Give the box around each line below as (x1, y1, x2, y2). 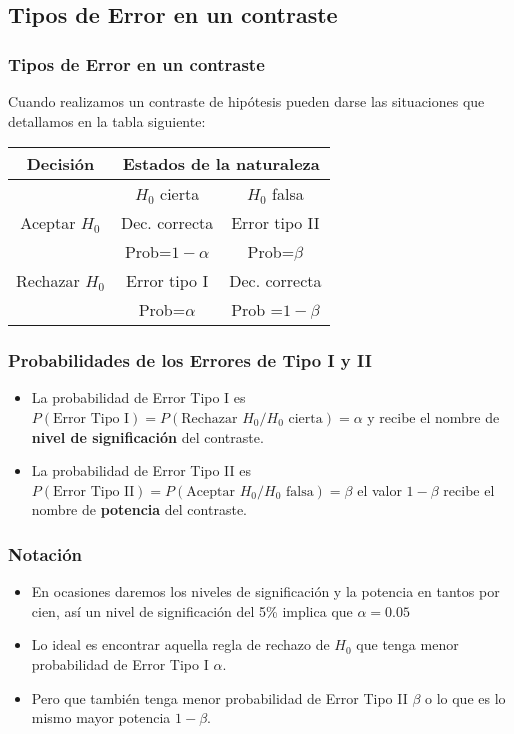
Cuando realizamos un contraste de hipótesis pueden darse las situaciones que (8, 91, 485, 111)
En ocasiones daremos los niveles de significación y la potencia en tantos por (31, 581, 500, 602)
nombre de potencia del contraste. (31, 499, 247, 520)
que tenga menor (356, 634, 459, 655)
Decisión (26, 152, 95, 176)
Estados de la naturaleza (122, 152, 320, 176)
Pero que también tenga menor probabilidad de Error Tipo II (31, 687, 408, 708)
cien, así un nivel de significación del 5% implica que (31, 600, 353, 621)
